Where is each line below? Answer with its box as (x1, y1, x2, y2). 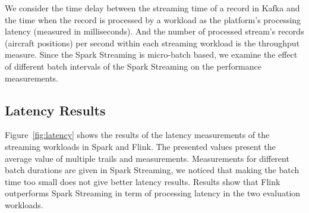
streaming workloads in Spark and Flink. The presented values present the (5, 140, 276, 152)
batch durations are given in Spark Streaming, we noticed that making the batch (5, 164, 299, 176)
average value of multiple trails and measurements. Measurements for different (5, 152, 289, 164)
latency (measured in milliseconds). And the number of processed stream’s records (5, 25, 304, 37)
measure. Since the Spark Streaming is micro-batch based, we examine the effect (5, 48, 298, 61)
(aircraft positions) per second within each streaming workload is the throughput (5, 36, 300, 49)
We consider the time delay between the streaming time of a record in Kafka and (5, 2, 300, 14)
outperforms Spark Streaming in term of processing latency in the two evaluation (5, 187, 301, 199)
